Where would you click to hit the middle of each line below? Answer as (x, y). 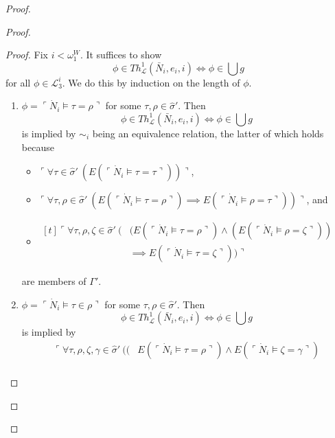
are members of (54, 281)
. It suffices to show (121, 55)
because (38, 147)
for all (18, 82)
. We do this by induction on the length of (151, 82)
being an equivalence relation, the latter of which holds (208, 133)
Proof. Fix (27, 55)
